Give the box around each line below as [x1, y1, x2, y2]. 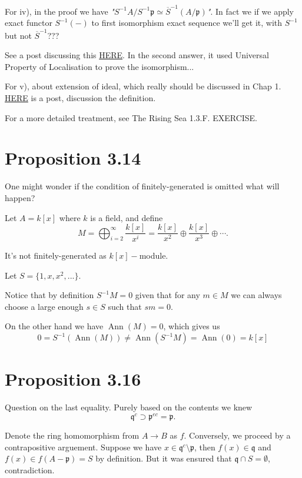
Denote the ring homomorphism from [5, 429, 140, 442]
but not [5, 29, 32, 41]
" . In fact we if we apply [207, 5, 294, 17]
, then [194, 440, 215, 453]
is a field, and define [90, 211, 163, 223]
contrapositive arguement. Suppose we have [5, 440, 162, 453]
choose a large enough [5, 300, 84, 312]
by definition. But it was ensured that [95, 452, 232, 464]
